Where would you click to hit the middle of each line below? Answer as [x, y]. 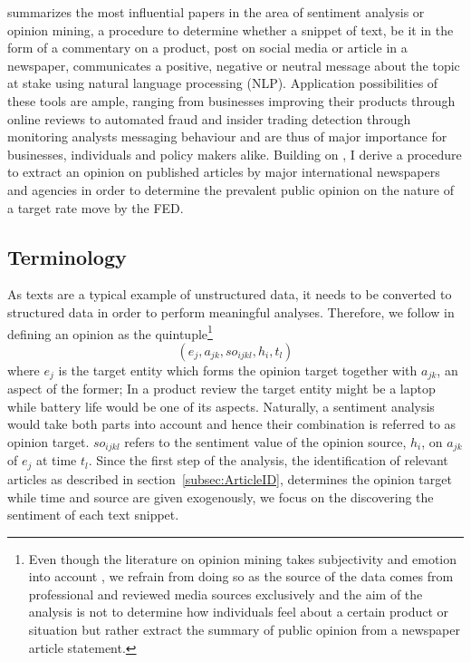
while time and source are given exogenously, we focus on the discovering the [221, 496]
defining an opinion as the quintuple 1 [110, 332]
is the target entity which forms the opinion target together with [238, 370]
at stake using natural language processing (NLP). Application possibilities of [223, 83]
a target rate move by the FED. [96, 207]
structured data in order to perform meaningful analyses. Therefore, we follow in [231, 312]
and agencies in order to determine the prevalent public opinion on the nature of [231, 189]
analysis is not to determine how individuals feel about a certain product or [239, 612]
